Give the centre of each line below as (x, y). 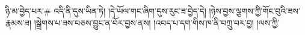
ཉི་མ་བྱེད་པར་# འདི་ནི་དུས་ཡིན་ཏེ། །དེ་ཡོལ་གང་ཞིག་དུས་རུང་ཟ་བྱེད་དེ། (106, 11)
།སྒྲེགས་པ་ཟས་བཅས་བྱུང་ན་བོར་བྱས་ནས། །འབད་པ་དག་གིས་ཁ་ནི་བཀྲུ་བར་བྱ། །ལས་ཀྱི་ (157, 22)
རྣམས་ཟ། (19, 22)
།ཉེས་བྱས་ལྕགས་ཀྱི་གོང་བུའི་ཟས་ (254, 11)
